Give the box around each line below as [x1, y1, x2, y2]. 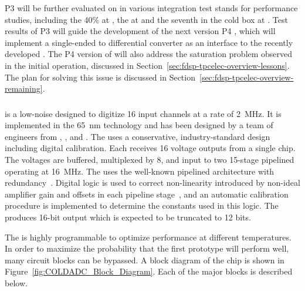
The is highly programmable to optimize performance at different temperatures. [5, 230, 292, 243]
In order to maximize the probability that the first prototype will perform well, [5, 242, 289, 255]
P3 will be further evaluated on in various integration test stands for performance [5, 2, 298, 14]
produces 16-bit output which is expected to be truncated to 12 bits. [5, 211, 251, 223]
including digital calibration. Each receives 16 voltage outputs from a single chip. [5, 142, 296, 154]
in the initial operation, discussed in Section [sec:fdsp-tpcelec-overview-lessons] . [5, 59, 290, 71]
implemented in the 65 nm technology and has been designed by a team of [5, 119, 273, 131]
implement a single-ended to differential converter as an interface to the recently [5, 36, 293, 48]
